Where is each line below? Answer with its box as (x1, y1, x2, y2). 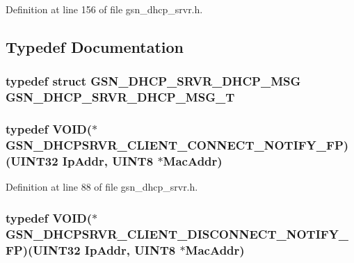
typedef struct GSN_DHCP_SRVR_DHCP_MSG (6, 72, 301, 90)
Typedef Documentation (6, 35, 184, 57)
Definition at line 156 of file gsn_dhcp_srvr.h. (6, 2, 203, 16)
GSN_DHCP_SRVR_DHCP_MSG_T (6, 88, 235, 106)
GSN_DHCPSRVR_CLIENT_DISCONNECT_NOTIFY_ (6, 225, 349, 242)
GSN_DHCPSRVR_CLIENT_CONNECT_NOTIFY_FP (6, 136, 344, 153)
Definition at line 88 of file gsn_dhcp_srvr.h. (6, 180, 198, 194)
